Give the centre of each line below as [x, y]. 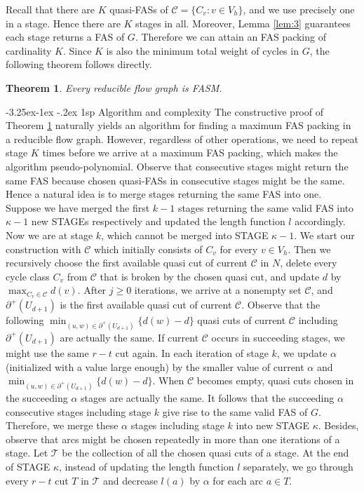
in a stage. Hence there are [63, 23]
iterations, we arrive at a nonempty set [218, 290]
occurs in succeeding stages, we [278, 337]
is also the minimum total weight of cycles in [202, 50]
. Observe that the [281, 305]
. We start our [324, 235]
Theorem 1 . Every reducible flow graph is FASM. [114, 87]
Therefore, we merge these [62, 425]
